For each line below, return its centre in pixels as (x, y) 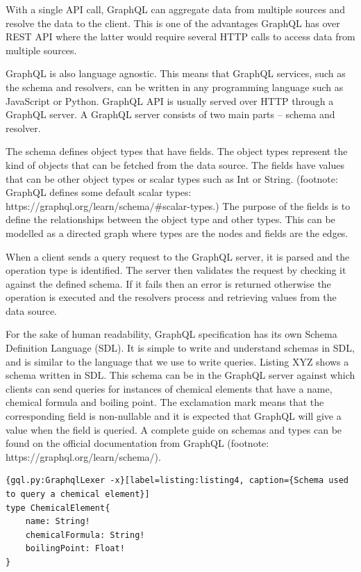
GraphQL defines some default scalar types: (99, 192)
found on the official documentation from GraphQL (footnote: (137, 443)
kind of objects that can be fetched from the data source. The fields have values (175, 164)
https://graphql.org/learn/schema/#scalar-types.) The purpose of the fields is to (178, 205)
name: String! (58, 522)
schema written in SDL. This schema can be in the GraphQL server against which (180, 375)
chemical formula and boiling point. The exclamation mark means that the (165, 402)
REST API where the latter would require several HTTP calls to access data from (180, 36)
